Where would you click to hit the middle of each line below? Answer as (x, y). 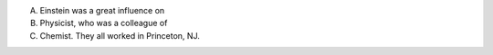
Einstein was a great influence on (102, 10)
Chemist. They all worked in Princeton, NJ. (120, 35)
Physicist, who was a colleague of (104, 23)
